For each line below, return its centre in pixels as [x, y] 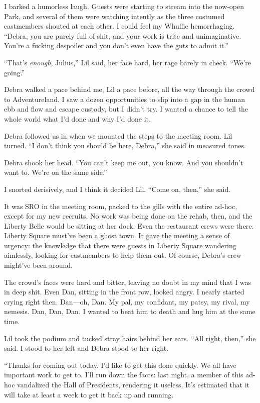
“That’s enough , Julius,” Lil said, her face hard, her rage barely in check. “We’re [127, 62]
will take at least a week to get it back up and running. [89, 394]
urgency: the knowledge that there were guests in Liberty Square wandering [120, 245]
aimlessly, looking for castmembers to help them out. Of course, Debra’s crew [123, 255]
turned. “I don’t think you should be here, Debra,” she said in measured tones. [125, 145]
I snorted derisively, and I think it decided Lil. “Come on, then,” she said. [117, 189]
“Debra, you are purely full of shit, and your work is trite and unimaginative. [123, 35]
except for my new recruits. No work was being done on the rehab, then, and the [128, 216]
